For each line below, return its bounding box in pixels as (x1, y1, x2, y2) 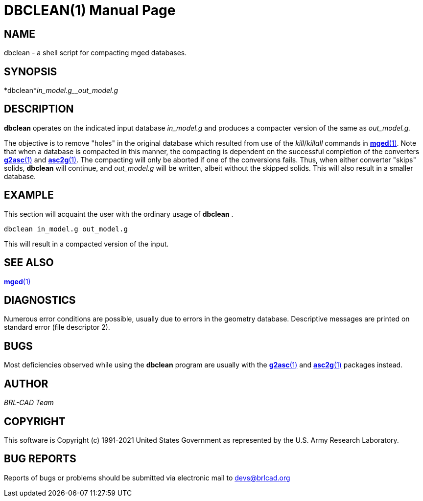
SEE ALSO (4, 256, 54, 269)
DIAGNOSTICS (4, 294, 76, 306)
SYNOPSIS (4, 65, 57, 78)
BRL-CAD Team (4, 398, 54, 407)
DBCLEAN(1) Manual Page (4, 2, 176, 19)
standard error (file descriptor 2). (4, 323, 110, 332)
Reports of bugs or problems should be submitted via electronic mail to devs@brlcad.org (4, 473, 290, 482)
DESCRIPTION (4, 103, 74, 115)
